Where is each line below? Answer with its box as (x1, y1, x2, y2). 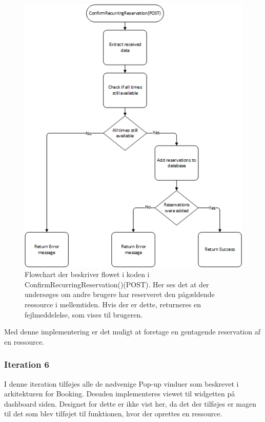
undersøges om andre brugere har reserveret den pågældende (25, 289, 215, 300)
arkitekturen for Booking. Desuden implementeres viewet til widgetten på (4, 388, 235, 399)
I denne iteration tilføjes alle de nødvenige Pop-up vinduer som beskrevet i (4, 378, 239, 389)
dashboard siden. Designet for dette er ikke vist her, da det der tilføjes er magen (4, 398, 256, 409)
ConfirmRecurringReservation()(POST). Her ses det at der (25, 279, 209, 289)
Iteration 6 (4, 358, 50, 371)
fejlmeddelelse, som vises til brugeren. (25, 309, 143, 320)
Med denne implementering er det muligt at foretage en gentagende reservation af (4, 326, 260, 337)
